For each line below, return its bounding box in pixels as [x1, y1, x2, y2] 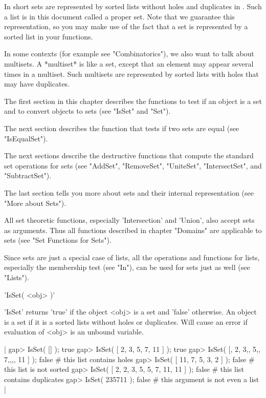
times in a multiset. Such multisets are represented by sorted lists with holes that [4, 68, 259, 79]
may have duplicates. [4, 78, 70, 89]
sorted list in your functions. [4, 31, 93, 41]
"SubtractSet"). [4, 170, 52, 181]
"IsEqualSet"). [4, 133, 48, 143]
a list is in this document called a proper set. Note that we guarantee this [4, 11, 235, 22]
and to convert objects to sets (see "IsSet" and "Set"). [4, 106, 171, 116]
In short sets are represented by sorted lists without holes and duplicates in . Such [4, 1, 262, 11]
